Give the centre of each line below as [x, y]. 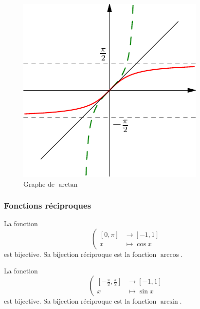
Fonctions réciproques [48, 205]
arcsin [169, 302]
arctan [68, 184]
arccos [170, 255]
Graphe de [39, 183]
